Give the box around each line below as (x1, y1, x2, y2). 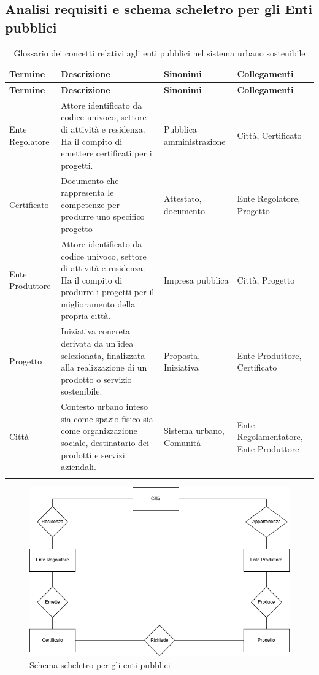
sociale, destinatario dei (61, 436, 149, 449)
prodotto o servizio (61, 372, 132, 385)
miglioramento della (61, 297, 136, 310)
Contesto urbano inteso (61, 400, 148, 413)
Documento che (61, 174, 119, 187)
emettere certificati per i (61, 147, 152, 160)
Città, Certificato (237, 128, 302, 141)
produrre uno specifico (61, 210, 145, 223)
